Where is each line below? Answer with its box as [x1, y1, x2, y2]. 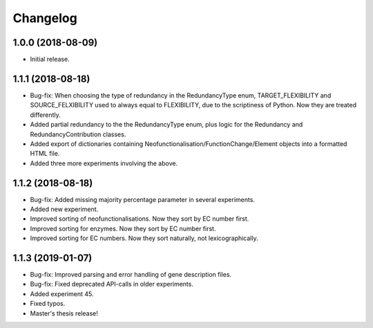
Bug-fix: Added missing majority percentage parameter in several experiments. [30, 195, 256, 203]
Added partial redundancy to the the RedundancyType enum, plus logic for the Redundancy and [30, 120, 303, 129]
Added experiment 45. [30, 289, 94, 298]
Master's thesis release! [30, 309, 98, 318]
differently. [30, 111, 61, 119]
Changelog [12, 10, 77, 26]
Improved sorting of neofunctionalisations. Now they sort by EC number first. [30, 215, 249, 223]
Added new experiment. [30, 205, 99, 213]
